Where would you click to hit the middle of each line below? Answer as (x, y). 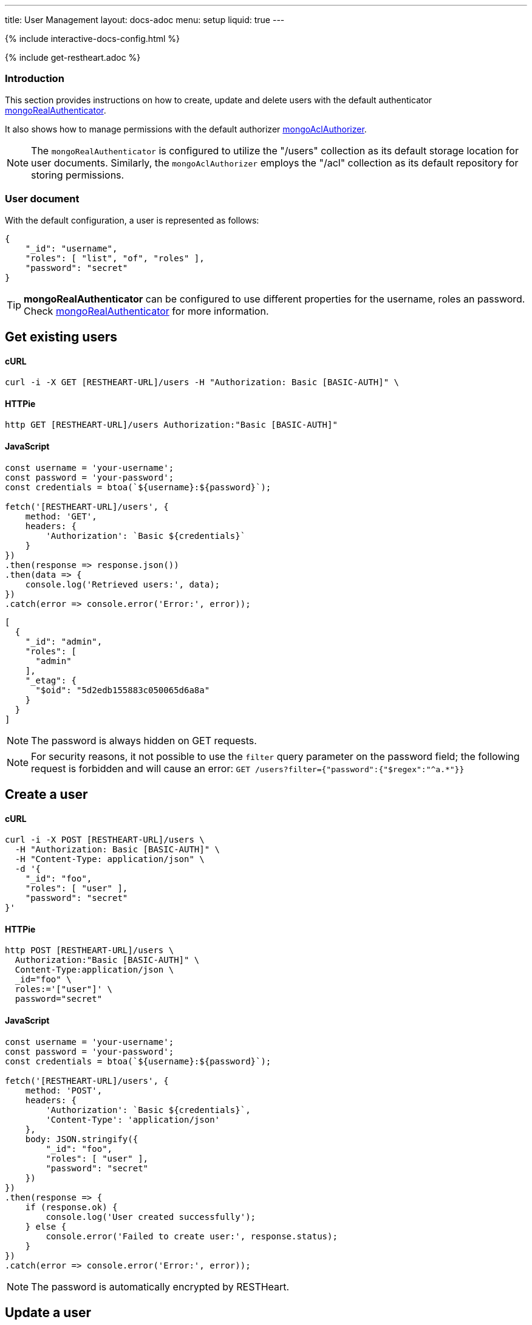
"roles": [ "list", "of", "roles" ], (115, 258)
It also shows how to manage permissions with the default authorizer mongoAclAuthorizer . (186, 129)
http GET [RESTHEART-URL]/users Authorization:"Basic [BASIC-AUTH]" (171, 425)
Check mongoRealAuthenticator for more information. (146, 311)
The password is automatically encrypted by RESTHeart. (160, 1286)
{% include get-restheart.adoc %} (73, 57)
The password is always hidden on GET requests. (144, 740)
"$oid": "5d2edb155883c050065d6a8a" (123, 690)
